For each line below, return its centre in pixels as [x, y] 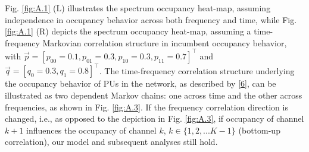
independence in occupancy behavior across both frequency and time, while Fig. [151, 19]
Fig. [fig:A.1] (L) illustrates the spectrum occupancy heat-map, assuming [138, 8]
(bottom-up [259, 130]
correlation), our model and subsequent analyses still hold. [111, 142]
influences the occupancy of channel [91, 130]
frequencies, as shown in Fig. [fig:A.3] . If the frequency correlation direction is [146, 107]
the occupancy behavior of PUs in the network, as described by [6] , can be [141, 83]
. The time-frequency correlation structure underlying [197, 70]
